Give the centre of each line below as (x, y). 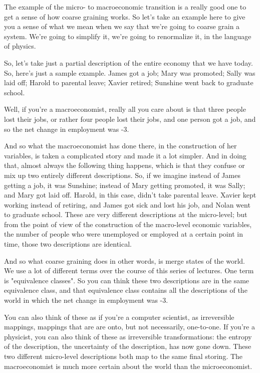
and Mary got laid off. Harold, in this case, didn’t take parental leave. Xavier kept (130, 195)
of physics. (20, 46)
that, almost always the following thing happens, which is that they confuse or (124, 165)
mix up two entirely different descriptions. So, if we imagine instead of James (122, 175)
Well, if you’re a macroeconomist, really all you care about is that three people (125, 109)
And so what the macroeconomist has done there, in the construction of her (120, 146)
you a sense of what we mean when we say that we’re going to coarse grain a (122, 26)
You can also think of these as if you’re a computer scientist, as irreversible (119, 317)
